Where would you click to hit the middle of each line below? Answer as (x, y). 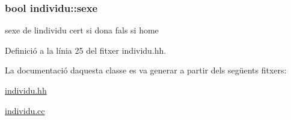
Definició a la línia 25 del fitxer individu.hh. (86, 50)
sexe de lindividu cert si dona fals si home (82, 30)
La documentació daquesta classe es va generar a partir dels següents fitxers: (146, 70)
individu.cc (25, 110)
